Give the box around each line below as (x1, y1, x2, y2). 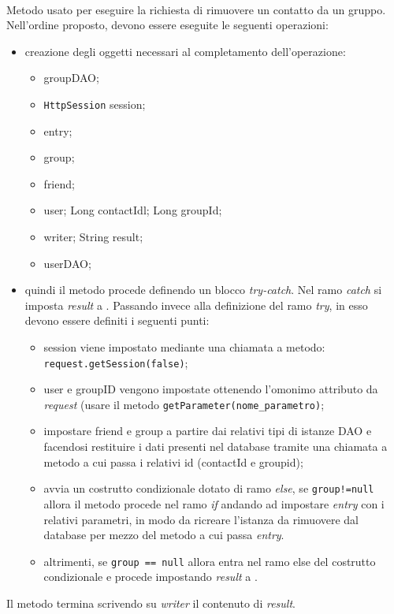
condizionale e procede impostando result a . (43, 568, 258, 585)
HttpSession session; (43, 95, 146, 112)
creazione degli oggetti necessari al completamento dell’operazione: (24, 43, 346, 59)
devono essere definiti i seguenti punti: (24, 312, 210, 329)
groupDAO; (43, 69, 99, 86)
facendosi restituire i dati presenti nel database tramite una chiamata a (43, 438, 388, 455)
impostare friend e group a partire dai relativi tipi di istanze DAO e (43, 422, 372, 439)
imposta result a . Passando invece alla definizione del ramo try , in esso (24, 296, 368, 313)
